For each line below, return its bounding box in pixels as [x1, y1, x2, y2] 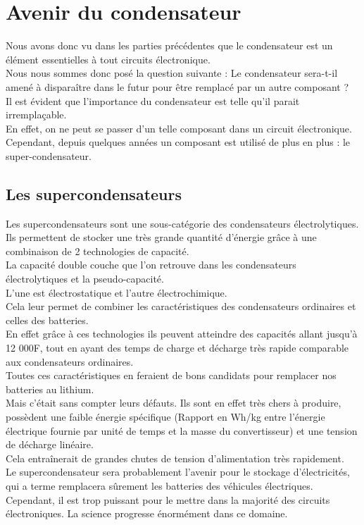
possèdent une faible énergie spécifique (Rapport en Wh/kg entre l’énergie [6, 409, 325, 424]
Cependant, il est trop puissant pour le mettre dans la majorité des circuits [6, 492, 330, 507]
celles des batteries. [6, 312, 89, 327]
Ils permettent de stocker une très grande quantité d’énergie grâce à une [6, 230, 317, 245]
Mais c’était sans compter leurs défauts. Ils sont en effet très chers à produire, [6, 395, 341, 410]
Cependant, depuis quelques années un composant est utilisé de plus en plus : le [6, 135, 351, 149]
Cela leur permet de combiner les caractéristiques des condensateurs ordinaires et [6, 299, 356, 314]
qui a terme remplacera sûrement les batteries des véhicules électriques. [6, 478, 313, 493]
